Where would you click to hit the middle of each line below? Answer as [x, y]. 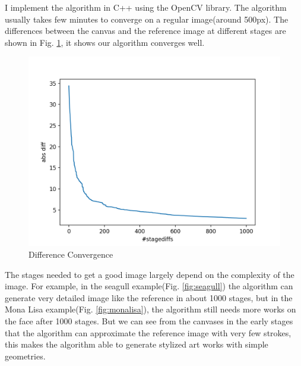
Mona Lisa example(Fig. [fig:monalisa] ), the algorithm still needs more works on [150, 309]
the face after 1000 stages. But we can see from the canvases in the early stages [149, 320]
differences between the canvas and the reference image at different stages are [145, 31]
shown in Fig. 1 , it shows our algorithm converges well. [105, 42]
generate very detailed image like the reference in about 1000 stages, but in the [149, 297]
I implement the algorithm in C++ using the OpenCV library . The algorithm [146, 7]
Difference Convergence [71, 254]
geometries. [25, 356]
